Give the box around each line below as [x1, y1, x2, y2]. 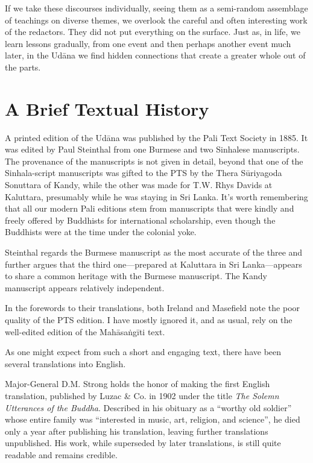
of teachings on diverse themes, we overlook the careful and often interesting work [5, 13, 308, 26]
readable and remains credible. [5, 448, 118, 461]
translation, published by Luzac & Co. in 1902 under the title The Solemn [5, 389, 279, 402]
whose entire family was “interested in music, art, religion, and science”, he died [5, 413, 300, 426]
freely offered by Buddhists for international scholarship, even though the [5, 213, 276, 226]
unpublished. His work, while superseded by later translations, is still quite [5, 436, 281, 449]
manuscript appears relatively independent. [5, 281, 165, 294]
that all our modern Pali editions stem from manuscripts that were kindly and [5, 202, 294, 215]
